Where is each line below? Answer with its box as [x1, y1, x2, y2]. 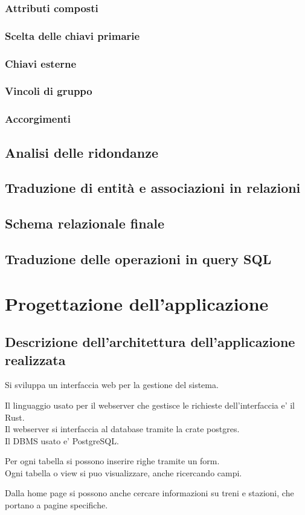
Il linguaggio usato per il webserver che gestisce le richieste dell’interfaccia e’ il [5, 398, 295, 411]
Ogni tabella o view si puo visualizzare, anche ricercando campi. [5, 466, 242, 479]
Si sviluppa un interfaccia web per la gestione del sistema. [5, 378, 219, 391]
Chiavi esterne [5, 56, 77, 71]
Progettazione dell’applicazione [5, 291, 269, 316]
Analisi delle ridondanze [5, 143, 159, 161]
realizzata [5, 350, 66, 369]
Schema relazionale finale [5, 214, 165, 233]
